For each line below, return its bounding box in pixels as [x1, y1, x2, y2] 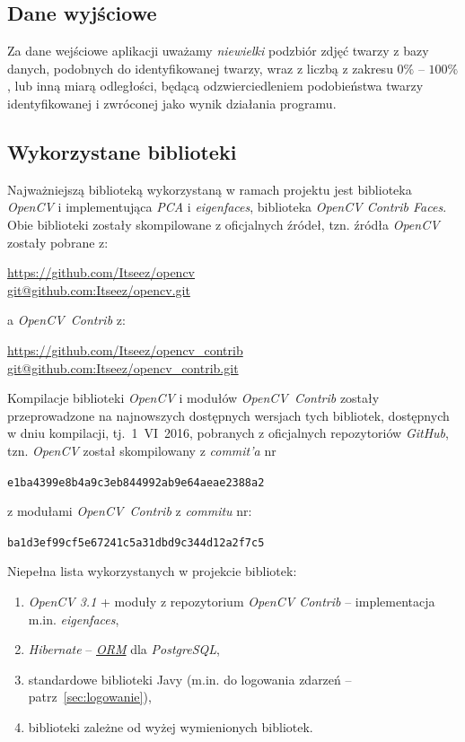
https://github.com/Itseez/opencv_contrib [7, 340, 243, 359]
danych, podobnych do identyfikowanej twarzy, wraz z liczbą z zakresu [7, 58, 393, 77]
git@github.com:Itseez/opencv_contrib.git [7, 358, 239, 377]
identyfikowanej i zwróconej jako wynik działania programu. [7, 93, 337, 112]
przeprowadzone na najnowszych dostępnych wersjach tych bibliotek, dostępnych [7, 406, 450, 424]
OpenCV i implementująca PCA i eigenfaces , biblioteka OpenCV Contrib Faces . [7, 197, 447, 216]
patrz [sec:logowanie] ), [28, 687, 152, 706]
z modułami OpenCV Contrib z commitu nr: [7, 502, 252, 520]
